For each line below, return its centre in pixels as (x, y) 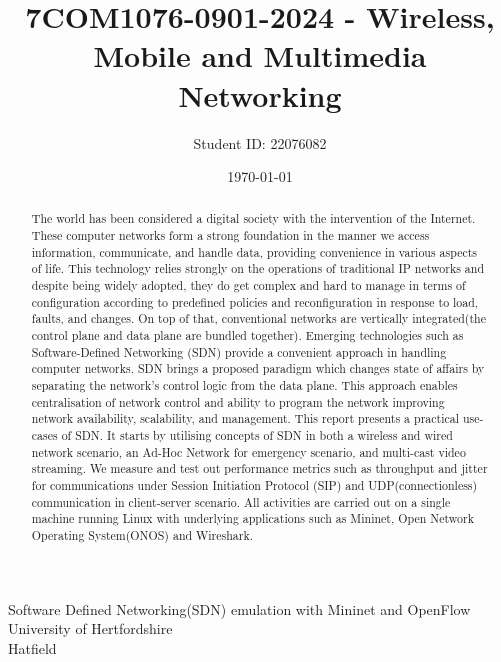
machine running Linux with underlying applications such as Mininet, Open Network (252, 518)
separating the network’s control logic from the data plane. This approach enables (244, 385)
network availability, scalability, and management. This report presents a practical (245, 418)
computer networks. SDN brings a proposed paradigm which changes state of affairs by (258, 368)
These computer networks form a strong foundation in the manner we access (230, 235)
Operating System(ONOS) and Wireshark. (142, 534)
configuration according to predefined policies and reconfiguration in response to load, (255, 301)
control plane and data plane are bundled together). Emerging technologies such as (247, 335)
